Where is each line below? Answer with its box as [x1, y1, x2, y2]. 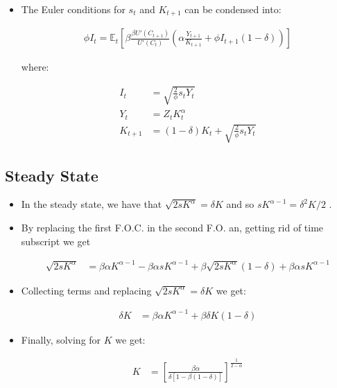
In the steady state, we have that [21, 197, 162, 211]
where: [21, 60, 49, 74]
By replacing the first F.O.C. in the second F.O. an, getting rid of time [21, 220, 324, 235]
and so [226, 197, 254, 211]
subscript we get [21, 233, 91, 248]
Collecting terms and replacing [21, 283, 152, 297]
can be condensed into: [184, 2, 282, 16]
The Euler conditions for [21, 2, 126, 16]
